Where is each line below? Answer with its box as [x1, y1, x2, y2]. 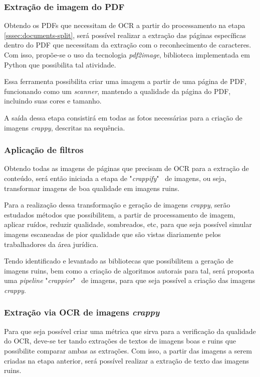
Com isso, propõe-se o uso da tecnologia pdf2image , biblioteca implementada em [4, 49, 250, 59]
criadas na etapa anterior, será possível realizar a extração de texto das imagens [4, 355, 249, 365]
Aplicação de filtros [4, 143, 84, 156]
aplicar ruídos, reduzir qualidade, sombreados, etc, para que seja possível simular [4, 219, 252, 229]
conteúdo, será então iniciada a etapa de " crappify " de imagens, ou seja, [4, 172, 226, 183]
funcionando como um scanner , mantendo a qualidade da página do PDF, [4, 85, 231, 96]
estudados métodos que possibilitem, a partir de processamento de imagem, [4, 209, 235, 219]
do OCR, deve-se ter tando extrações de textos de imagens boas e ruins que [4, 335, 236, 346]
